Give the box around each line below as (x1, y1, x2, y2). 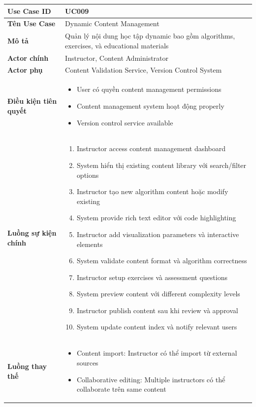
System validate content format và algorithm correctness (76, 255, 247, 266)
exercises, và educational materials (65, 40, 169, 50)
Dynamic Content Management (65, 18, 160, 29)
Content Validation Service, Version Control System (65, 65, 222, 75)
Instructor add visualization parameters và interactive (76, 229, 239, 239)
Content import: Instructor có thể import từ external (76, 348, 237, 358)
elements (76, 239, 103, 249)
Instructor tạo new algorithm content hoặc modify (76, 186, 228, 197)
